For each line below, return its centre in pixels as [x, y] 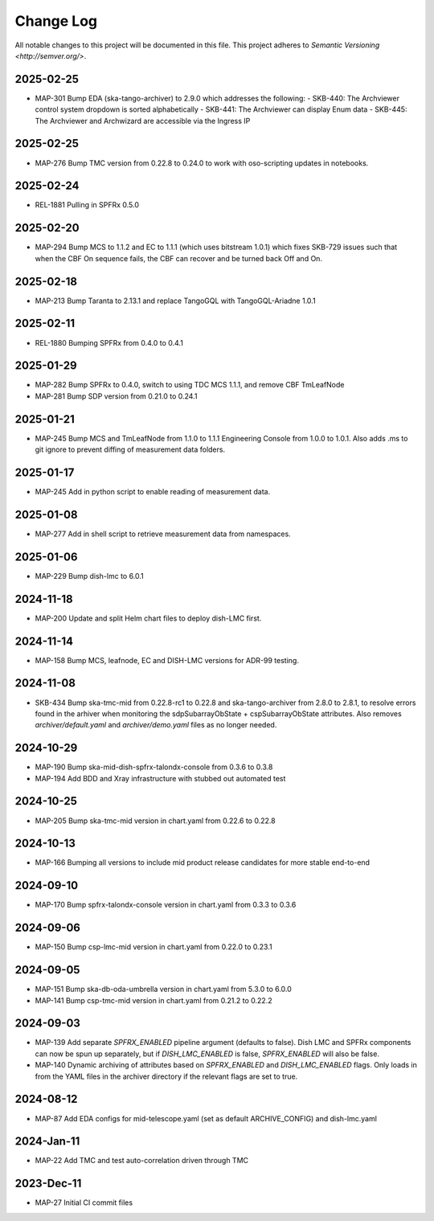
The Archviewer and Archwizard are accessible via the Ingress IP [143, 121]
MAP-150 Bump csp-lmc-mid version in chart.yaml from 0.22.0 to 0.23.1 [154, 947]
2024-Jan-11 [47, 1141]
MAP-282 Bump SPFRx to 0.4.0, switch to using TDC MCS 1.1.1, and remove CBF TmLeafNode [190, 385]
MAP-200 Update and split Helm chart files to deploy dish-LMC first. [148, 618]
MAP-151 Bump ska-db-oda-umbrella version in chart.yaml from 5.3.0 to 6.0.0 [164, 990]
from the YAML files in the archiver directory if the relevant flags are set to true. [166, 1076]
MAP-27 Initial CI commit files [84, 1203]
